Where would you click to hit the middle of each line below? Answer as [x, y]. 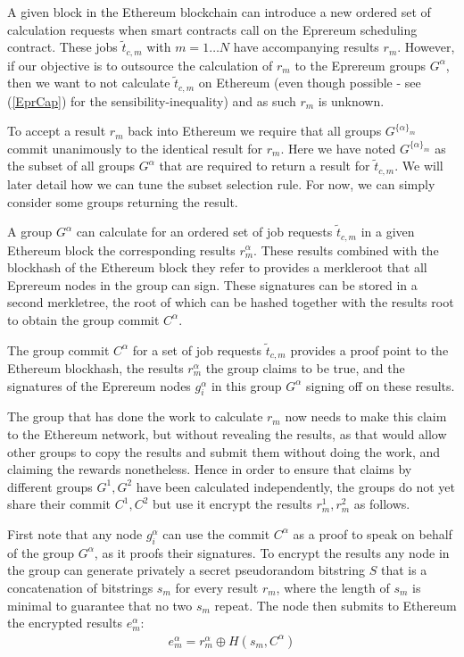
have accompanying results [306, 47]
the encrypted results [65, 623]
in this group [246, 385]
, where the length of [333, 587]
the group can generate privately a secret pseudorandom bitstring [186, 570]
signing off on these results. [381, 385]
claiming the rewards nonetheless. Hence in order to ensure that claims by [210, 469]
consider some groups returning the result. [123, 201]
